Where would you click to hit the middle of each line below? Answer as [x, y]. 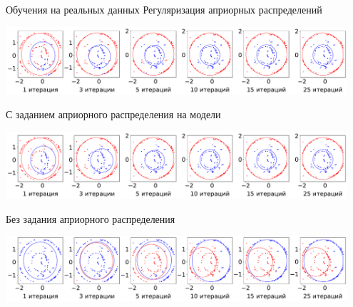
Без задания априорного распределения [91, 218]
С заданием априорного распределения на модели [113, 114]
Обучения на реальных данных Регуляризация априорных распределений [164, 9]
